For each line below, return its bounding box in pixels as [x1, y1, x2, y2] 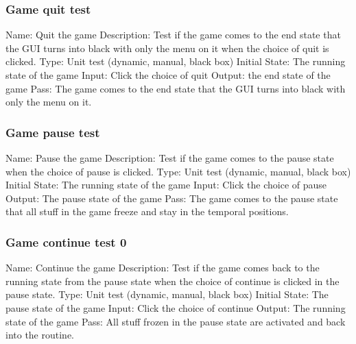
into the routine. [5, 328, 75, 342]
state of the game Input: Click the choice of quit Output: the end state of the [5, 68, 331, 82]
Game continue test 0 [5, 233, 127, 250]
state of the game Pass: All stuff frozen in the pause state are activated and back [5, 314, 346, 328]
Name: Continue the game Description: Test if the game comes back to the [5, 260, 320, 275]
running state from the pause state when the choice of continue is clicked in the [5, 273, 340, 288]
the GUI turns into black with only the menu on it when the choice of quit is [5, 40, 329, 55]
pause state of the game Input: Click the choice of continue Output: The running [5, 300, 346, 315]
